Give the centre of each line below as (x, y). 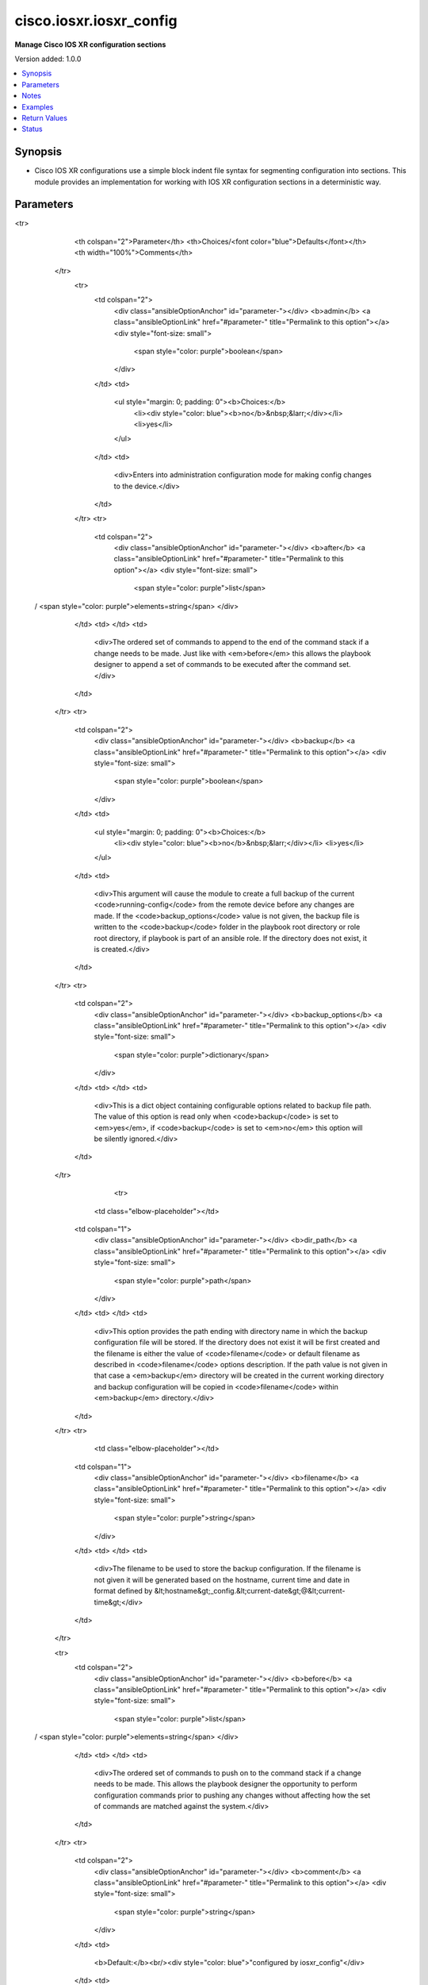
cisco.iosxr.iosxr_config (96, 21)
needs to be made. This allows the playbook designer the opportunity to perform (226, 1784)
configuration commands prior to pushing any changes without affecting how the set (232, 1795)
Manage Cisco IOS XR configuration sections (90, 44)
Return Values (44, 118)
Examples (38, 106)
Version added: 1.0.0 (48, 59)
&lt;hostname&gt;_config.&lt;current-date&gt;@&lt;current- (250, 1591)
